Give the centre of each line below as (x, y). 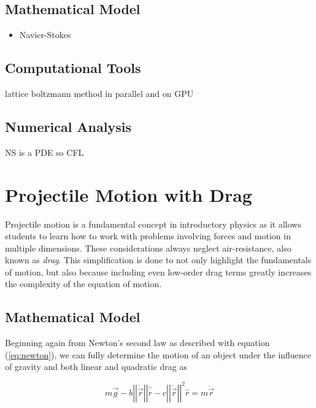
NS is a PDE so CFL (44, 152)
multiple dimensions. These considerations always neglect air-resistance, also (148, 248)
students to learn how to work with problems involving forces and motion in (148, 236)
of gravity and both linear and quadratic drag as (96, 367)
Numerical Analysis (68, 126)
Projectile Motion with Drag (129, 194)
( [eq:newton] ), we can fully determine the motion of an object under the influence (158, 354)
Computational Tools (73, 68)
